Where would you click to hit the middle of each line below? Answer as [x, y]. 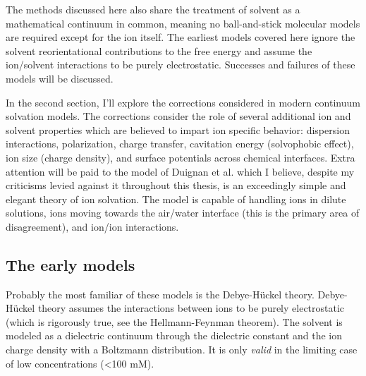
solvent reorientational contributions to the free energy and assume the [159, 50]
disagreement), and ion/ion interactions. [92, 226]
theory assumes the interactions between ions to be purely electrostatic [191, 308]
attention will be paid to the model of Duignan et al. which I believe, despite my [180, 171]
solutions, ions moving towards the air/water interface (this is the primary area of [183, 213]
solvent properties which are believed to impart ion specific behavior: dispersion [178, 129]
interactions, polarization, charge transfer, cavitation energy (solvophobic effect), [180, 144]
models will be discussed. [60, 78]
